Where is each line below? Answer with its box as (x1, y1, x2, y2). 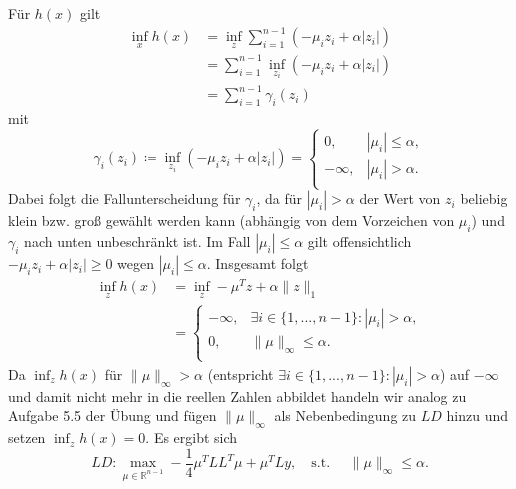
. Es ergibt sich (145, 427, 238, 448)
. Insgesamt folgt (206, 253, 309, 274)
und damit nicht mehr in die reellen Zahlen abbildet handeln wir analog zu (8, 385, 467, 406)
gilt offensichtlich (307, 231, 412, 252)
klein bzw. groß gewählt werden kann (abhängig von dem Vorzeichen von (8, 210, 455, 231)
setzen (8, 427, 46, 448)
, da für (256, 188, 303, 209)
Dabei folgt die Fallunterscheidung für (8, 188, 241, 209)
